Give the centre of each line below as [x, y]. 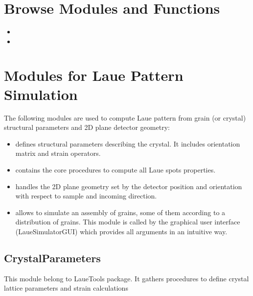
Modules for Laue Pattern [94, 75]
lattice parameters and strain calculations [66, 288]
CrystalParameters [52, 258]
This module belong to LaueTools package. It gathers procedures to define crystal [126, 278]
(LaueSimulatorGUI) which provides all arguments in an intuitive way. [121, 231]
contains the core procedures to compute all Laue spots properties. [115, 170]
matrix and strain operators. [58, 153]
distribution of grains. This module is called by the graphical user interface [128, 222]
